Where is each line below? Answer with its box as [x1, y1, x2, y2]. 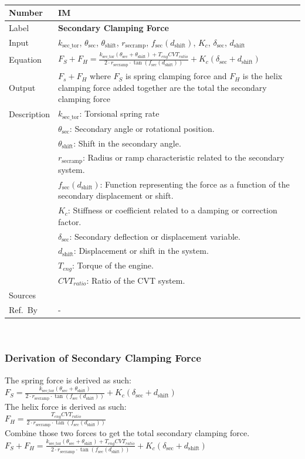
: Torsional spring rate [79, 107, 160, 120]
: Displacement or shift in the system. [73, 244, 209, 257]
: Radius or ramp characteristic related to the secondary [82, 151, 284, 164]
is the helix [242, 70, 283, 82]
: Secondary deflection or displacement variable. [69, 230, 240, 242]
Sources [9, 288, 36, 301]
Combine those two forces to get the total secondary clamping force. [5, 426, 250, 438]
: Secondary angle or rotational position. [69, 122, 215, 134]
